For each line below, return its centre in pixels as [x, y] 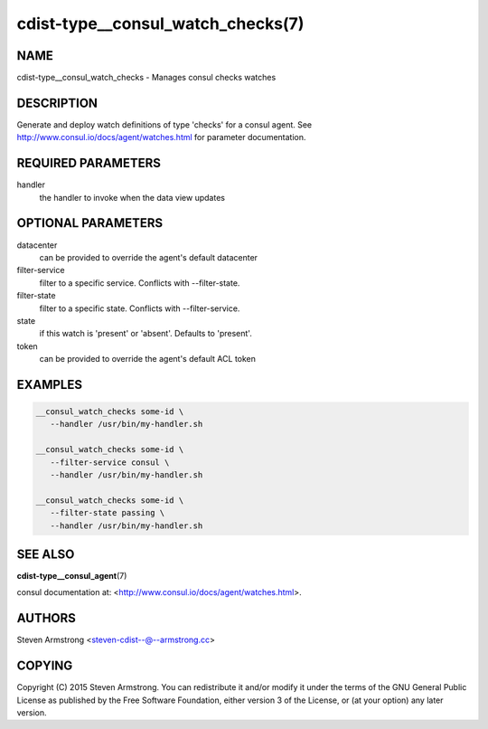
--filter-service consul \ [110, 462]
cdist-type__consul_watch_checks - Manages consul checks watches [146, 78]
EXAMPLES [50, 384]
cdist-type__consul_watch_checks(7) [160, 24]
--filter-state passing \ [108, 513]
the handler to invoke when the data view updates [132, 197]
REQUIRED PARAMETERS [89, 163]
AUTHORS [47, 618]
